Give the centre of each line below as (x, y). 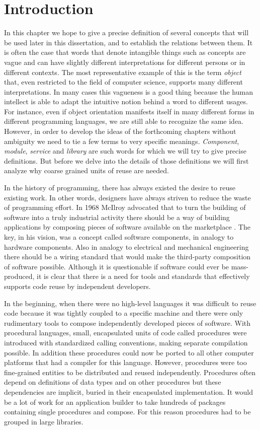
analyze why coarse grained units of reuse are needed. (86, 170)
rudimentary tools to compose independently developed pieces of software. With (127, 322)
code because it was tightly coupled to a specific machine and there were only (124, 313)
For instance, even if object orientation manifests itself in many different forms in (129, 111)
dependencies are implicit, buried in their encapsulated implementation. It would (128, 391)
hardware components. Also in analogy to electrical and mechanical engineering (126, 246)
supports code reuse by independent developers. (77, 286)
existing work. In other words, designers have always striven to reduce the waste (127, 197)
